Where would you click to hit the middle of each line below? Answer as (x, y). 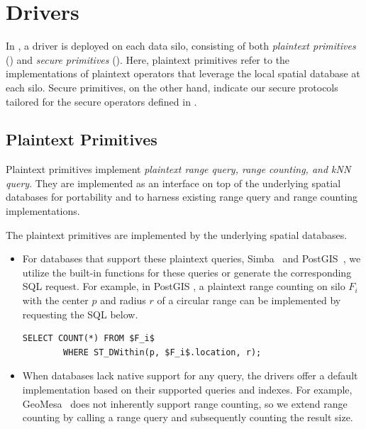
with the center (55, 300)
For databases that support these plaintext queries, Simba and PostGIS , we (192, 258)
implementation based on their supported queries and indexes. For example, (187, 390)
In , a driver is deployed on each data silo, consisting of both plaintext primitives (181, 46)
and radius (123, 300)
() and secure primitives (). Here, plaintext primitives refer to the (148, 59)
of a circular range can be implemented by (249, 300)
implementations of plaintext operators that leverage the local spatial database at (183, 73)
